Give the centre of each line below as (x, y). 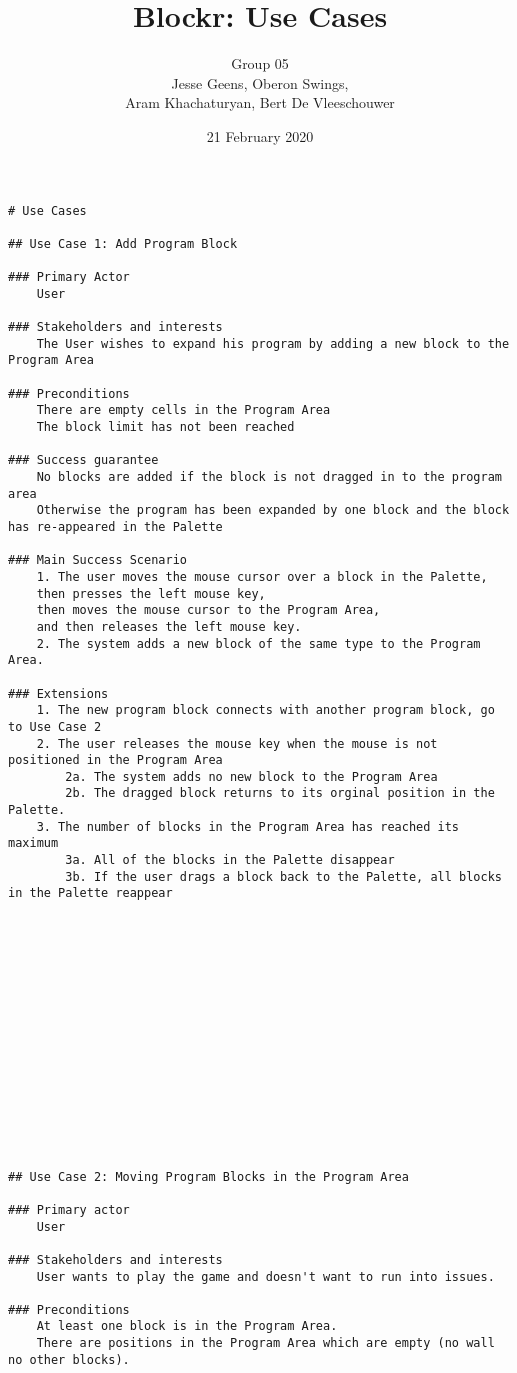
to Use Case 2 (55, 726)
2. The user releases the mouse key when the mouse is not (237, 743)
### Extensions (58, 693)
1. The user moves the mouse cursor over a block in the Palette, (262, 576)
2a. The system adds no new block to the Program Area (251, 776)
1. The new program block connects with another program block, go (265, 710)
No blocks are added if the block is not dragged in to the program (269, 477)
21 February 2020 (260, 135)
